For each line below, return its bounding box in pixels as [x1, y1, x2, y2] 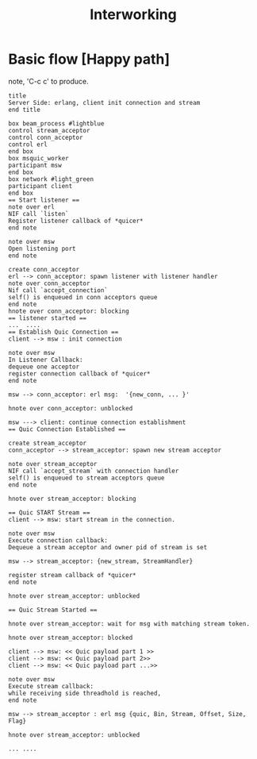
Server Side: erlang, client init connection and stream [8, 98, 201, 106]
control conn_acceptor [8, 133, 83, 141]
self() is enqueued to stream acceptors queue [8, 474, 165, 482]
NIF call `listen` [8, 210, 69, 218]
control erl [8, 141, 48, 148]
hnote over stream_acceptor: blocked [8, 634, 133, 641]
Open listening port [8, 245, 77, 252]
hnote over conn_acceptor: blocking [8, 307, 129, 315]
